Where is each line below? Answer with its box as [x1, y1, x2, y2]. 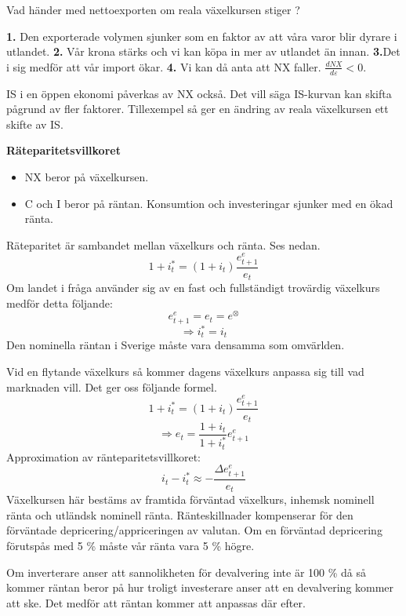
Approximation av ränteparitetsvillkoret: [6, 448, 201, 465]
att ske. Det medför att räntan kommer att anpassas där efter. [6, 594, 306, 611]
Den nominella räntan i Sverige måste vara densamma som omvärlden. [6, 337, 345, 353]
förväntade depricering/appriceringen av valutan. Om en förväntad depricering [6, 522, 382, 538]
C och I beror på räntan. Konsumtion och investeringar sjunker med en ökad [24, 195, 393, 211]
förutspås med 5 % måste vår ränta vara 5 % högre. [6, 537, 255, 553]
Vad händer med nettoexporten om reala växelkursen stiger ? [6, 2, 300, 17]
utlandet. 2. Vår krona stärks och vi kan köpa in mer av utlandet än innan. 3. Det [6, 43, 401, 60]
